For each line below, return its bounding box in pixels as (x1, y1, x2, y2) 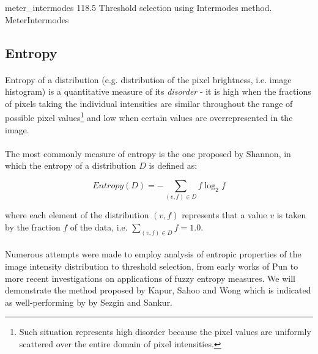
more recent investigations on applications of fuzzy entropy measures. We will (5, 271, 295, 284)
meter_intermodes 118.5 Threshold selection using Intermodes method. (5, 1, 272, 13)
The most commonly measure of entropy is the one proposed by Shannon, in (5, 147, 291, 160)
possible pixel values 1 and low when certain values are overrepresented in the (5, 109, 293, 124)
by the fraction (5, 220, 61, 233)
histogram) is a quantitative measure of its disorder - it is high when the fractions (5, 85, 311, 98)
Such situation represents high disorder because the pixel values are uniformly (19, 325, 311, 338)
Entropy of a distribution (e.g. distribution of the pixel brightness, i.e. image (5, 73, 292, 86)
